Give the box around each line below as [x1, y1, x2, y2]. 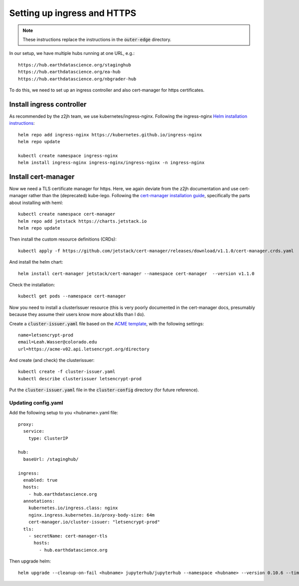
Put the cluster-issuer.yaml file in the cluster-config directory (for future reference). [9, 387, 199, 393]
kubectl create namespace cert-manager [18, 211, 116, 217]
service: [23, 428, 45, 434]
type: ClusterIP [28, 435, 68, 441]
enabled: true [23, 477, 58, 483]
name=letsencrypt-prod [18, 332, 74, 338]
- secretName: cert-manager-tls [28, 533, 108, 539]
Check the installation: [9, 282, 55, 288]
